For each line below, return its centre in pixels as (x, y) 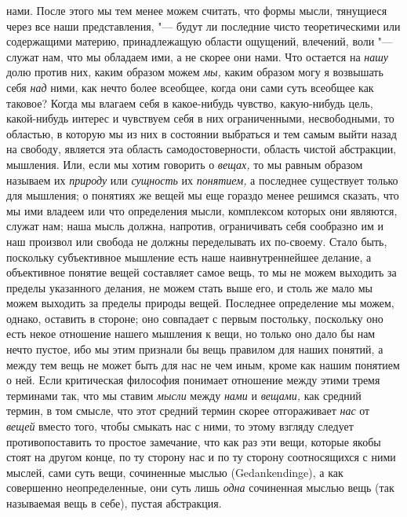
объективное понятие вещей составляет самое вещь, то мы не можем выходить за (202, 272)
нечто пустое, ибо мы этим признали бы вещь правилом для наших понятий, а (195, 349)
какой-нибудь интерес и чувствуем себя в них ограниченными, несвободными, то (200, 118)
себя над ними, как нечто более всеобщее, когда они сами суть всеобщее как (190, 87)
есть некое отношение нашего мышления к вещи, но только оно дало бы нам (191, 334)
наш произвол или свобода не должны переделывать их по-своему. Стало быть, (197, 241)
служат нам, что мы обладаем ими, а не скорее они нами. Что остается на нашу (198, 56)
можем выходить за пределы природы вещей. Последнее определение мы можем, (200, 303)
